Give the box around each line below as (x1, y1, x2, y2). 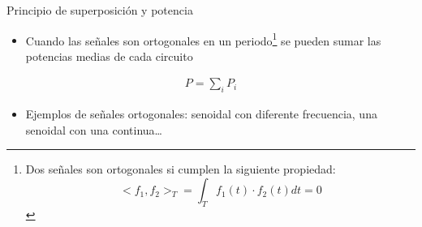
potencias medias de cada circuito (25, 47, 193, 64)
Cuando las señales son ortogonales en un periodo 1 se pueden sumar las (25, 29, 381, 49)
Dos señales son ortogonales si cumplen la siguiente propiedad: (25, 161, 336, 178)
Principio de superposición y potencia (6, 2, 193, 18)
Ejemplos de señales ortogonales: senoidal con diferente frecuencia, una (25, 105, 377, 122)
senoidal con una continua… (25, 121, 162, 138)
